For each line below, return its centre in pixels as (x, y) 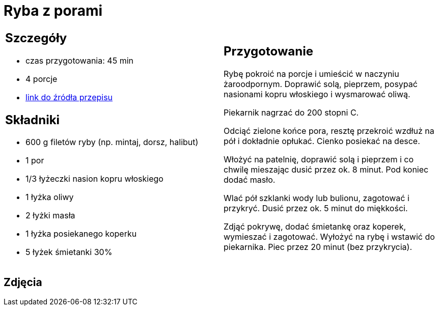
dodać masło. (250, 180)
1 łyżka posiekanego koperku (81, 234)
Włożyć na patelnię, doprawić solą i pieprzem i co (319, 160)
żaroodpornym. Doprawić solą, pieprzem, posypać (321, 84)
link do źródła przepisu (69, 97)
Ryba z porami (53, 11)
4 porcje (42, 79)
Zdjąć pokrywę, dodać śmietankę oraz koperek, (315, 227)
